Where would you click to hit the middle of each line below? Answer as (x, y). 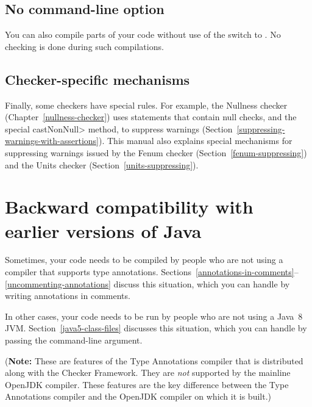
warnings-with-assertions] (52, 141)
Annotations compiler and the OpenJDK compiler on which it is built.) (138, 396)
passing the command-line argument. (74, 340)
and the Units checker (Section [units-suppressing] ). (102, 164)
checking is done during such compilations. (84, 46)
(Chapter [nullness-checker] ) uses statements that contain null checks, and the (151, 117)
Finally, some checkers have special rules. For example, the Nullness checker (146, 105)
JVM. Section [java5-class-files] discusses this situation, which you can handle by (156, 328)
